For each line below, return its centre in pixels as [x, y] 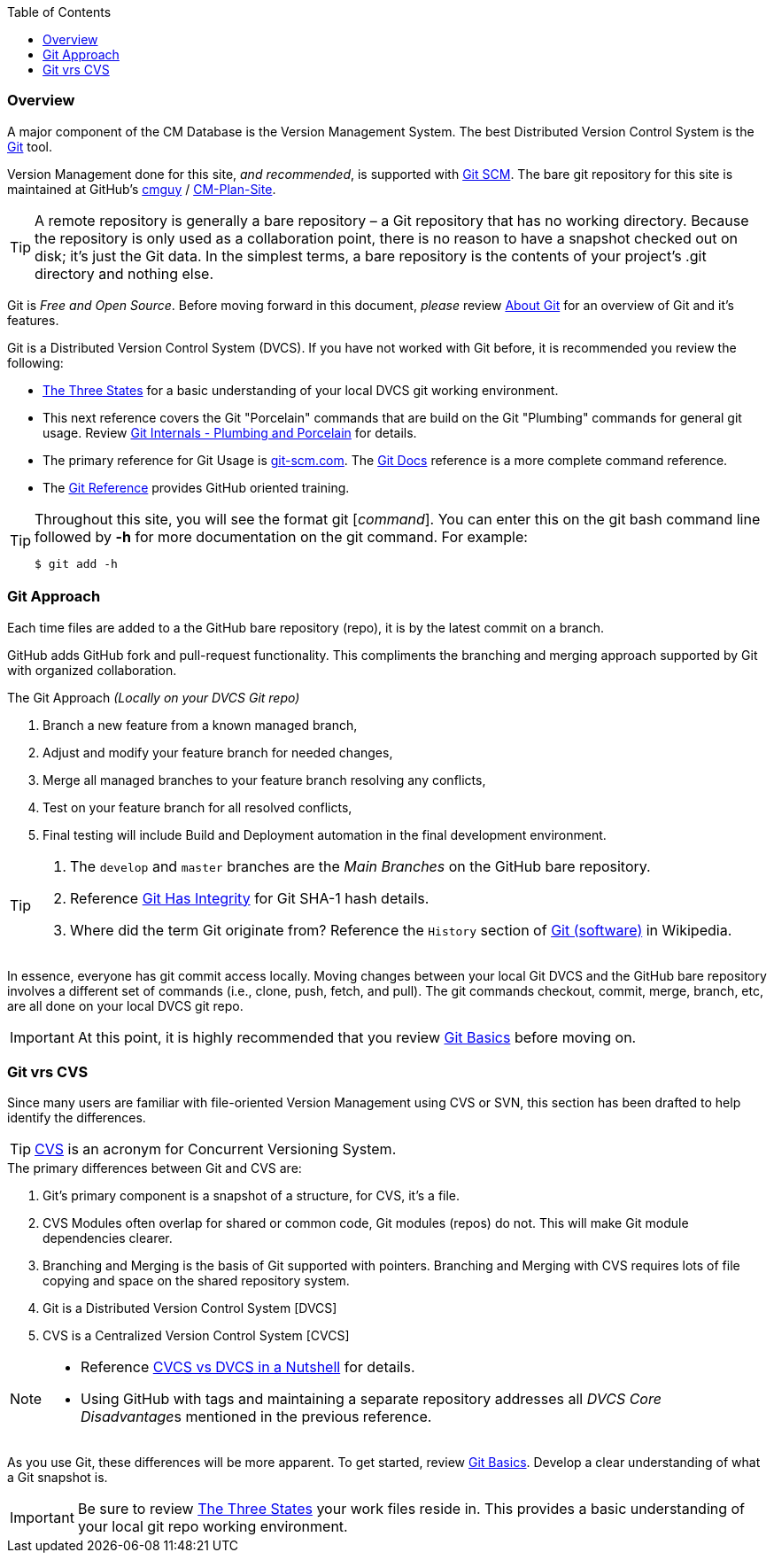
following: [35, 362]
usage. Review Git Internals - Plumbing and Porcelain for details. [230, 432]
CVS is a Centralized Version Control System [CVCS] [196, 1336]
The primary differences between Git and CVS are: [155, 1168]
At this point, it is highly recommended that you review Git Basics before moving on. [357, 1037]
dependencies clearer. [108, 1238]
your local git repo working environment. [213, 1527]
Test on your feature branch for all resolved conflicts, [197, 807]
